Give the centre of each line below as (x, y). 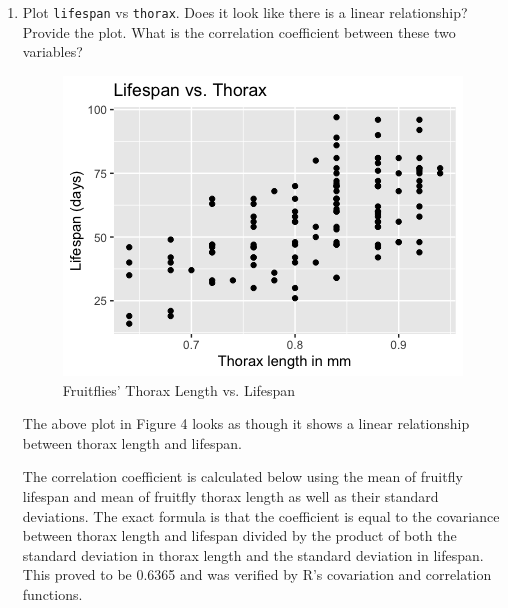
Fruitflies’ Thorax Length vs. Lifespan (179, 389)
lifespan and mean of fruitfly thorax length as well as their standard (230, 495)
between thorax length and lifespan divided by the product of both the (239, 535)
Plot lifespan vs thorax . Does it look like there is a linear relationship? (245, 12)
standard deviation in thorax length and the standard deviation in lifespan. (253, 554)
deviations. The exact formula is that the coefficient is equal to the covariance (261, 515)
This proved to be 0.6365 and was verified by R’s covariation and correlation (257, 574)
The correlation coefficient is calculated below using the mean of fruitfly (242, 476)
